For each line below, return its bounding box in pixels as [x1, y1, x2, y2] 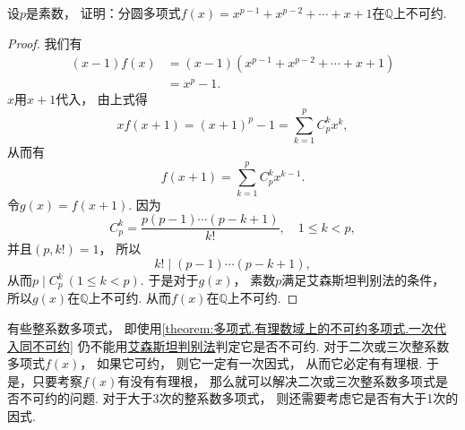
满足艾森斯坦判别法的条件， [281, 271, 445, 289]
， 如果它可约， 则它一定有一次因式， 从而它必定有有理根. [80, 354, 423, 373]
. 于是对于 [140, 271, 199, 289]
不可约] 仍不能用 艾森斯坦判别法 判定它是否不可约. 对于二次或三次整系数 [31, 336, 450, 355]
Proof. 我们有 [7, 33, 82, 52]
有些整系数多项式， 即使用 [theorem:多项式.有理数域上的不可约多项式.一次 [7, 319, 435, 338]
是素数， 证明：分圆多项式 [26, 4, 181, 21]
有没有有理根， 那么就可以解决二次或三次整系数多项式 [117, 371, 436, 390]
